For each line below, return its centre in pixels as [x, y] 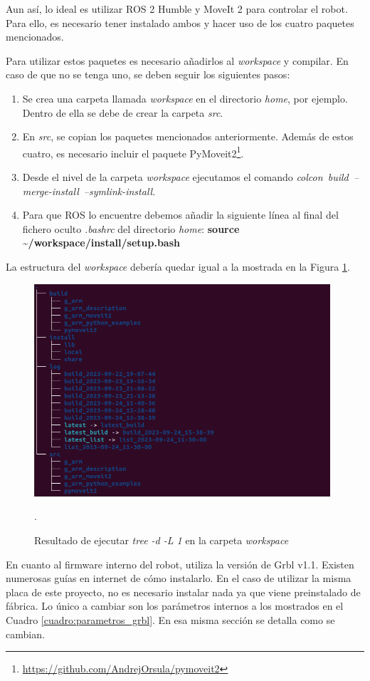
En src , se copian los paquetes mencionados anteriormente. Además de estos [188, 136]
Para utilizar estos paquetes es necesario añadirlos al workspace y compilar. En [177, 60]
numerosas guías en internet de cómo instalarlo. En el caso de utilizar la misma [179, 578]
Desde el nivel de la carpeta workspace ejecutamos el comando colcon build [185, 177]
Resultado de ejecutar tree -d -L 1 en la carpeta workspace [162, 540]
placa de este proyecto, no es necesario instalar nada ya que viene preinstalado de [183, 592]
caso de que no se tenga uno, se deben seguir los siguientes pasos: [148, 74]
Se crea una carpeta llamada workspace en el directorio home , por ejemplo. [185, 98]
